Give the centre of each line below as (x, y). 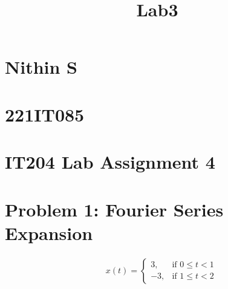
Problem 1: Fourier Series (114, 209)
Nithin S (41, 67)
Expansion (49, 232)
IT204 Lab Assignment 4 (110, 162)
